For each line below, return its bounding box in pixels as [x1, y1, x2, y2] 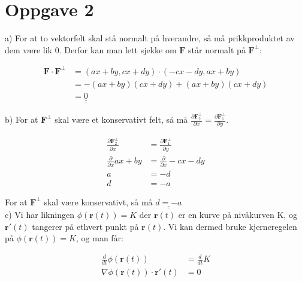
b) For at [5, 113, 38, 126]
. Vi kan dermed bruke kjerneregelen [163, 220, 297, 232]
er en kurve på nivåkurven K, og [178, 208, 297, 221]
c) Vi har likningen [5, 208, 74, 221]
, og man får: [76, 232, 123, 244]
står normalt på [188, 43, 246, 56]
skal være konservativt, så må [44, 195, 153, 208]
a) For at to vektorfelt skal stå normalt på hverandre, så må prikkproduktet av [5, 32, 295, 44]
